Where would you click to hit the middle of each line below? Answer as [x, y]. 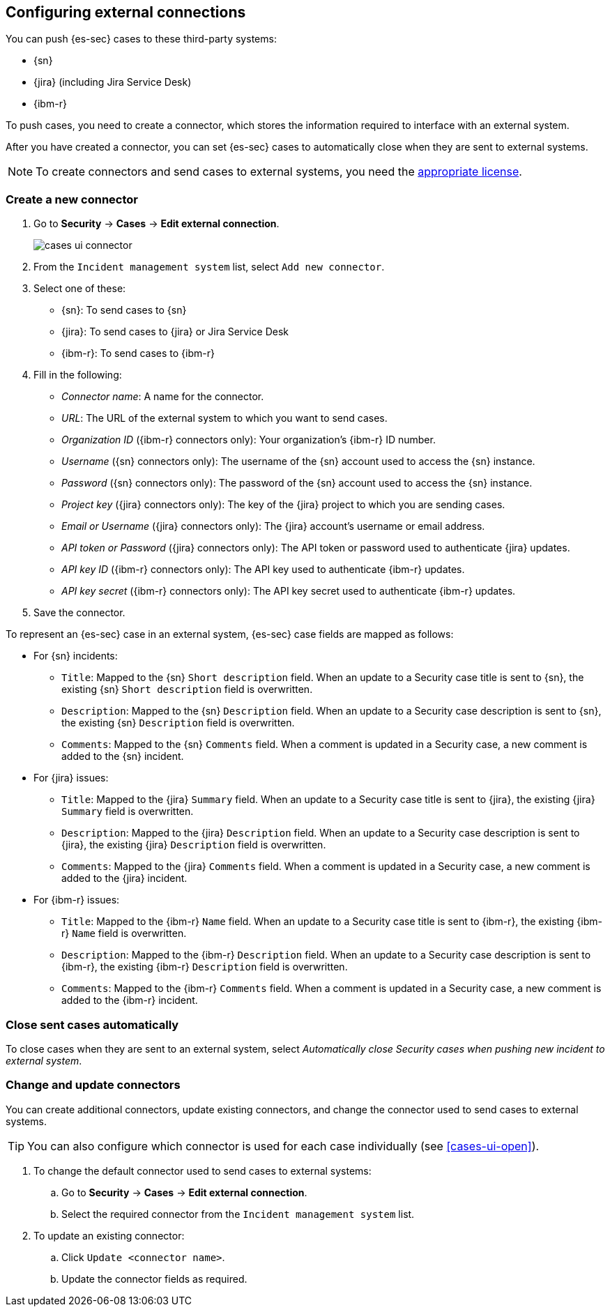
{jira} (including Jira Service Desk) [113, 82]
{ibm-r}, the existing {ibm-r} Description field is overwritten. [205, 967]
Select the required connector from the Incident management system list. [238, 1214]
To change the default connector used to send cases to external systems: [203, 1170]
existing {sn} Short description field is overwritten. [187, 689]
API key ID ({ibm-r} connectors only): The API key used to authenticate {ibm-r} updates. [263, 570]
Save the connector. [79, 613]
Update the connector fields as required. [154, 1279]
